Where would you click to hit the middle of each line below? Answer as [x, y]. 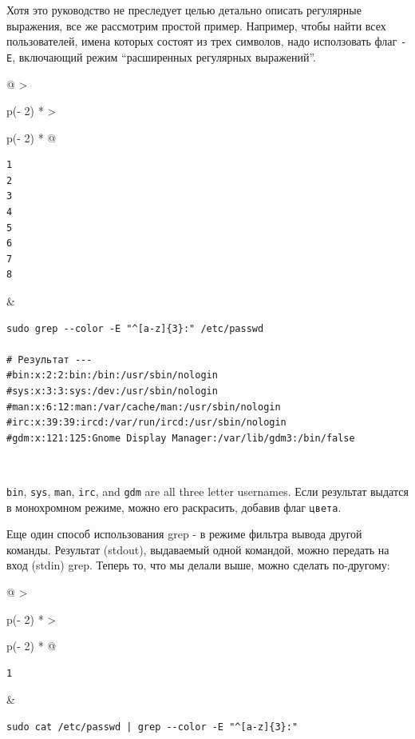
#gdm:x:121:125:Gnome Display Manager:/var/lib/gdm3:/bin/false [181, 438]
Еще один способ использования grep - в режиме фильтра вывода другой [184, 534]
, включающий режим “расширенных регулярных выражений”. [164, 56]
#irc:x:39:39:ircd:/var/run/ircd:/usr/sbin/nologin [146, 423]
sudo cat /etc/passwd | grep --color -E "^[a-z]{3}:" [152, 727]
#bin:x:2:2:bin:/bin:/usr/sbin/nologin [112, 375]
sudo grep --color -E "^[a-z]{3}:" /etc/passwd [135, 328]
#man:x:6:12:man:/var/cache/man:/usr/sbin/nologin [144, 407]
